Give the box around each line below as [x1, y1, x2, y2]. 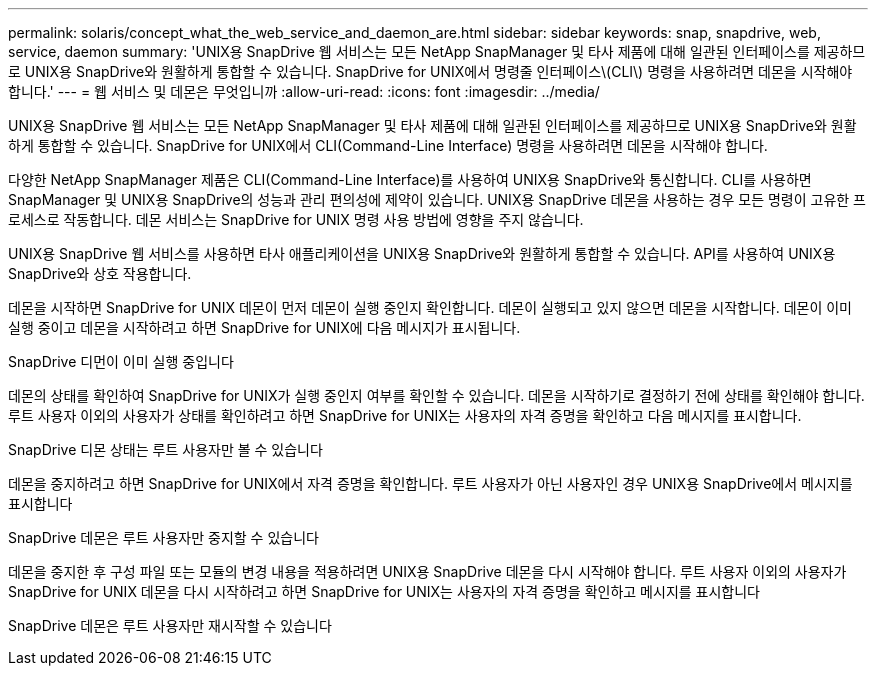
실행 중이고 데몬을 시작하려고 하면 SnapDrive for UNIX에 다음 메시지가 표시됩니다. [8, 319, 521, 336]
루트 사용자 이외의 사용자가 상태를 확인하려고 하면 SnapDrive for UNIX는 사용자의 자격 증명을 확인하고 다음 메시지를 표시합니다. [8, 407, 802, 424]
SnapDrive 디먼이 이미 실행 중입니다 [8, 353, 234, 370]
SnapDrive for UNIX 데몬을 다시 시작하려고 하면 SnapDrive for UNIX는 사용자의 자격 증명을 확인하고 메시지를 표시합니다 [8, 583, 760, 600]
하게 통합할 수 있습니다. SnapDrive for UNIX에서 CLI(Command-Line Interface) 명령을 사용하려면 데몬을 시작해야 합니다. [8, 137, 768, 154]
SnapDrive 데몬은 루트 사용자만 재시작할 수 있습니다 [8, 617, 332, 634]
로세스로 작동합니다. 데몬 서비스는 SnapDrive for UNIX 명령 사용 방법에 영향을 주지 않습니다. [8, 211, 584, 228]
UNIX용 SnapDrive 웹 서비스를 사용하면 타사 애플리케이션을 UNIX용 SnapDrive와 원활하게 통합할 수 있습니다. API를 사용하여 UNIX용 [8, 245, 836, 262]
